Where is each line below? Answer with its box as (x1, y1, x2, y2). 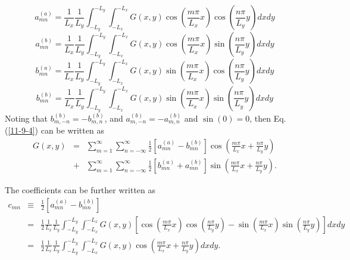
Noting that (5, 112, 48, 124)
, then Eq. (249, 112, 286, 124)
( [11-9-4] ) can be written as (5, 124, 104, 137)
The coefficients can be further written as (5, 183, 156, 196)
